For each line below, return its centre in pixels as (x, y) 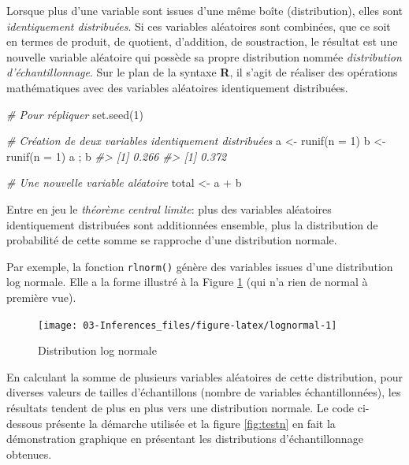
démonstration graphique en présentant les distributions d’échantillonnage (185, 439)
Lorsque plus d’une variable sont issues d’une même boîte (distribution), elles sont (205, 10)
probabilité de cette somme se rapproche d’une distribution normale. (172, 240)
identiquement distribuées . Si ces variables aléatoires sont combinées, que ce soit (199, 26)
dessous (24, 423)
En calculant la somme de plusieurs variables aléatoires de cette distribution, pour (204, 376)
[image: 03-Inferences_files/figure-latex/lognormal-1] (188, 325)
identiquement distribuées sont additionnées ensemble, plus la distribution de (192, 224)
